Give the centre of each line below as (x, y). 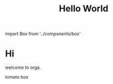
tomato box (17, 77)
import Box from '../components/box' (43, 34)
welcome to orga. (23, 68)
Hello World (84, 9)
